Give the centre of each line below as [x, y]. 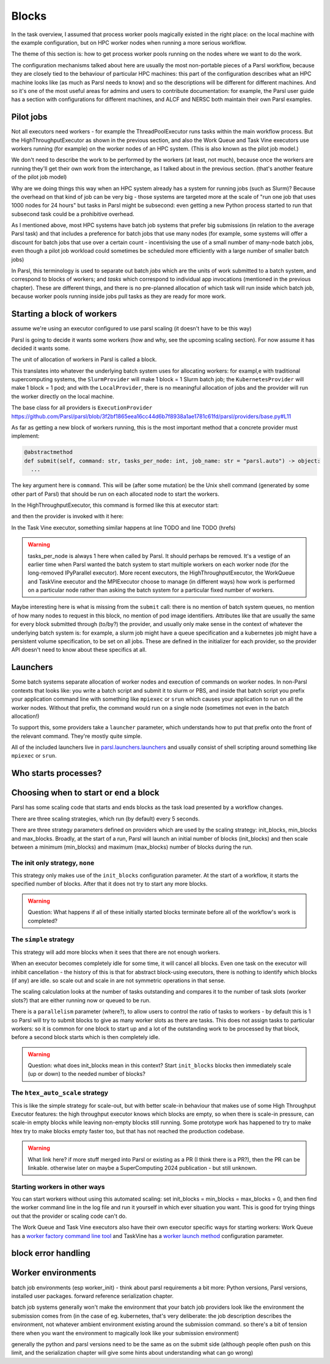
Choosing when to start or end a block [86, 793]
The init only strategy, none [53, 863]
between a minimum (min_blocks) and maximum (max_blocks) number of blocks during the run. [132, 847]
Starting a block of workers [64, 314]
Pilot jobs [30, 117]
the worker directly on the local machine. [63, 396]
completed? [43, 920]
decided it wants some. [41, 348]
